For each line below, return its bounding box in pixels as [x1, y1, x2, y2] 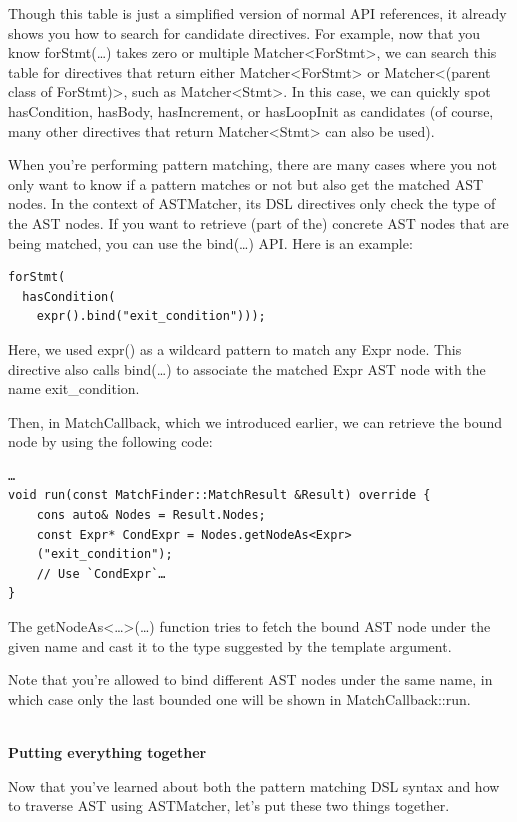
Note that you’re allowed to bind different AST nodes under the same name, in [8, 669, 493, 690]
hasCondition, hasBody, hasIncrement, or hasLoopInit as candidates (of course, [8, 100, 494, 121]
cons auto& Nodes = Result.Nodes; [36, 508, 266, 523]
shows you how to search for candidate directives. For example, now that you [8, 22, 480, 43]
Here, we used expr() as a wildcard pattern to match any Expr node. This [8, 338, 462, 359]
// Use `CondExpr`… [36, 566, 166, 581]
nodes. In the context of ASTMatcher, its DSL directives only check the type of [8, 193, 496, 214]
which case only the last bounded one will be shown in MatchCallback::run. [8, 688, 471, 709]
